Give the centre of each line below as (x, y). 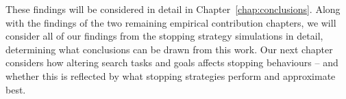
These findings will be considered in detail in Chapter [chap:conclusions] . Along (173, 9)
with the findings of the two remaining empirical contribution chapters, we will (171, 22)
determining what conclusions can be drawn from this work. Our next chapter (169, 49)
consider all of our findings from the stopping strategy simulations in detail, (164, 36)
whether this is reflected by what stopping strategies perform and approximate (171, 75)
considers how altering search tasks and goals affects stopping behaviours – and (172, 62)
